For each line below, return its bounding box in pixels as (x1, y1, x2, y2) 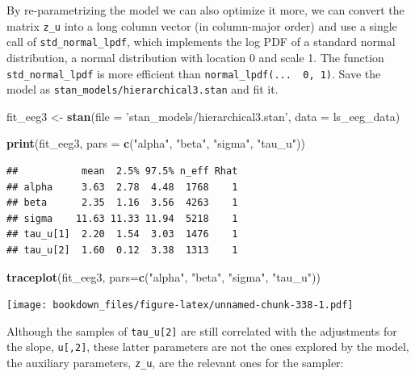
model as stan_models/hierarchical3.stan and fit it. (6, 81, 279, 98)
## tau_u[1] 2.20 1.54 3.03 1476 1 (6, 228, 238, 240)
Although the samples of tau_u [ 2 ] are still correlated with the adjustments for (6, 322, 397, 339)
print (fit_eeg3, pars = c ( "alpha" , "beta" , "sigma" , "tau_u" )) (6, 135, 305, 152)
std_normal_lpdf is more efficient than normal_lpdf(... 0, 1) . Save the (6, 65, 381, 81)
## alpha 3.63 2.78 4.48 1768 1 (6, 181, 238, 193)
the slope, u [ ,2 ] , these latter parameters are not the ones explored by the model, (6, 338, 409, 355)
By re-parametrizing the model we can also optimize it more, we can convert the (6, 2, 405, 18)
